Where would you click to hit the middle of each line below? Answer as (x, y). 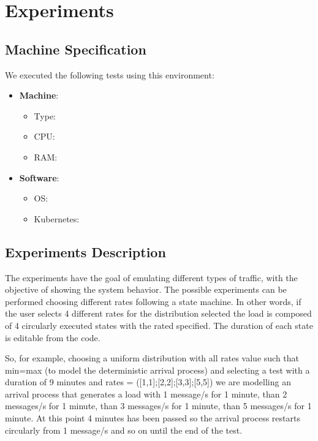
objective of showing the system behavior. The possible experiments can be (146, 289)
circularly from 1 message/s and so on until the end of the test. (124, 430)
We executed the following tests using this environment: (110, 74)
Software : (39, 177)
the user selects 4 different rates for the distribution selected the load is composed (158, 313)
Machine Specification (76, 49)
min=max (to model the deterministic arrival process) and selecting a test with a (157, 370)
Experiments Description (85, 251)
